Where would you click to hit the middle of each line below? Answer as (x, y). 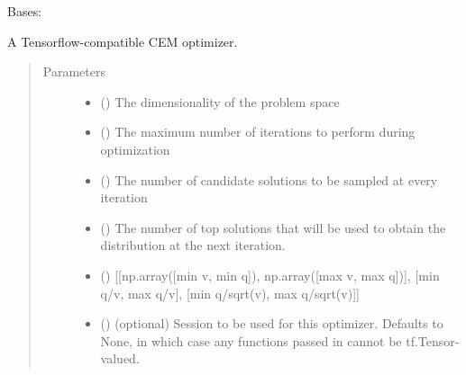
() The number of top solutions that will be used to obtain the (273, 227)
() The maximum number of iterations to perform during (258, 132)
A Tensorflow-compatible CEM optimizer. (123, 41)
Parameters (74, 71)
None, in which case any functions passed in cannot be (251, 340)
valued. (120, 358)
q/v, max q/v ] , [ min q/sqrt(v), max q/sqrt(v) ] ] (230, 293)
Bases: (25, 11)
